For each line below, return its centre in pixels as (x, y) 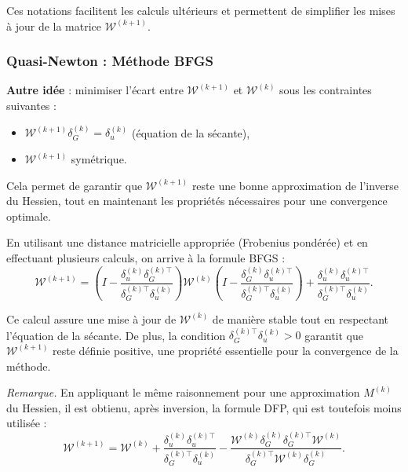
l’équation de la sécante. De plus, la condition (116, 335)
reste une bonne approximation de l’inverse (295, 185)
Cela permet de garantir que (75, 185)
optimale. (29, 216)
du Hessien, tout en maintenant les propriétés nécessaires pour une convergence (197, 201)
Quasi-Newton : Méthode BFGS (110, 61)
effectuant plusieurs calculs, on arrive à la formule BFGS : (146, 257)
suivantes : (31, 105)
